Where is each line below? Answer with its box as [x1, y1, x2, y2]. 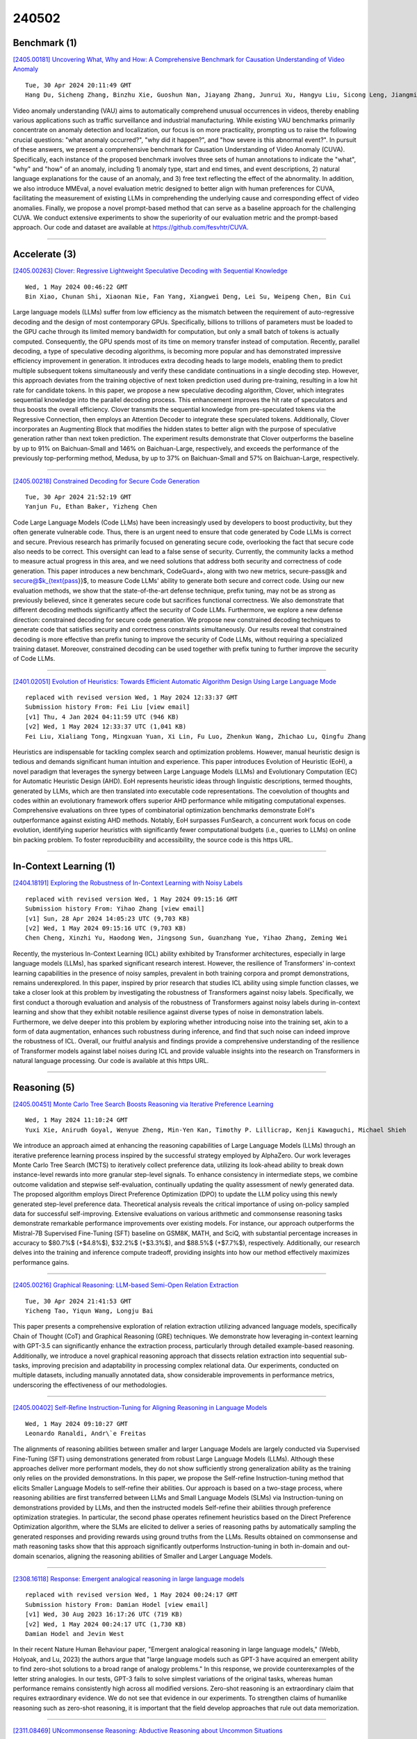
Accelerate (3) [13, 248, 76, 260]
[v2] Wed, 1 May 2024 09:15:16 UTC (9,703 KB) [25, 924, 187, 932]
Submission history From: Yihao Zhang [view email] [25, 905, 205, 913]
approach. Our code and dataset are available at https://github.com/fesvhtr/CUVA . [13, 223, 249, 232]
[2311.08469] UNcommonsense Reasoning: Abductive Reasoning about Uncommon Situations [13, 1726, 283, 1735]
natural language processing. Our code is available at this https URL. [13, 1057, 209, 1065]
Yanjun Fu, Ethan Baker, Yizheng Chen [25, 503, 158, 511]
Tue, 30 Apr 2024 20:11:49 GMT [25, 81, 132, 89]
